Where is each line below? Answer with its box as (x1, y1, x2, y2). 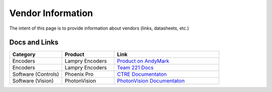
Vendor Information (9, 8, 93, 19)
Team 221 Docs (117, 64, 154, 71)
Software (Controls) (12, 71, 59, 78)
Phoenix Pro (64, 71, 94, 78)
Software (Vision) (12, 77, 54, 84)
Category (12, 51, 36, 58)
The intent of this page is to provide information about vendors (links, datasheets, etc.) (9, 25, 189, 31)
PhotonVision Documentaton (117, 77, 185, 84)
